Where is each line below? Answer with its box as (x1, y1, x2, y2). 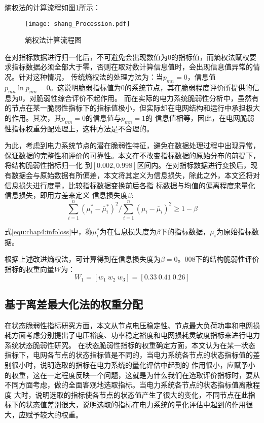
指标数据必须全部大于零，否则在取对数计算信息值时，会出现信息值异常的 (11, 61, 253, 72)
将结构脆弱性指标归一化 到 (5, 160, 92, 170)
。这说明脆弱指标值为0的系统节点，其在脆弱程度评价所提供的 (50, 82, 252, 92)
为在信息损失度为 (99, 226, 157, 236)
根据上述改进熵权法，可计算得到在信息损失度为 (5, 254, 161, 264)
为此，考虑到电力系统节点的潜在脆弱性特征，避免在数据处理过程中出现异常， (5, 140, 260, 151)
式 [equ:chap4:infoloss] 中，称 (5, 226, 93, 236)
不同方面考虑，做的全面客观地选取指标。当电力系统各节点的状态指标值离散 (5, 379, 253, 390)
